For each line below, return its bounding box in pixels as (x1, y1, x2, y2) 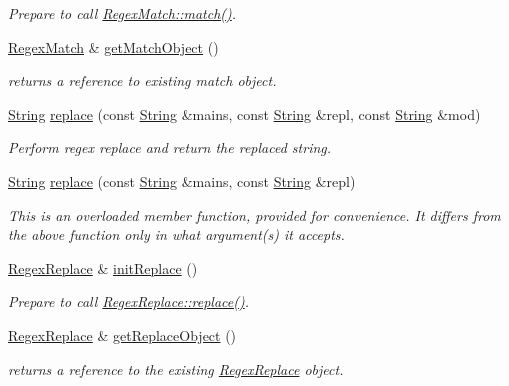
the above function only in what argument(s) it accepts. (8, 224, 345, 245)
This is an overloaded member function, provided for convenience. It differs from (8, 204, 501, 225)
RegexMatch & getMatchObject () (8, 36, 219, 57)
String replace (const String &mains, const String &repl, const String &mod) (8, 103, 481, 124)
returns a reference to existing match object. (8, 70, 277, 91)
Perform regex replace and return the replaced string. (8, 137, 332, 158)
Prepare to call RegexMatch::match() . (8, 3, 237, 23)
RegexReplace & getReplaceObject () (8, 324, 237, 345)
